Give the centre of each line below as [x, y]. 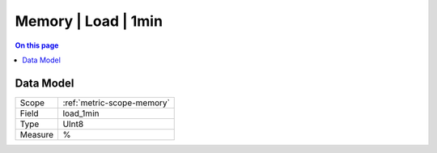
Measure [37, 134]
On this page [37, 45]
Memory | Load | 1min [89, 21]
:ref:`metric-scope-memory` [116, 103]
